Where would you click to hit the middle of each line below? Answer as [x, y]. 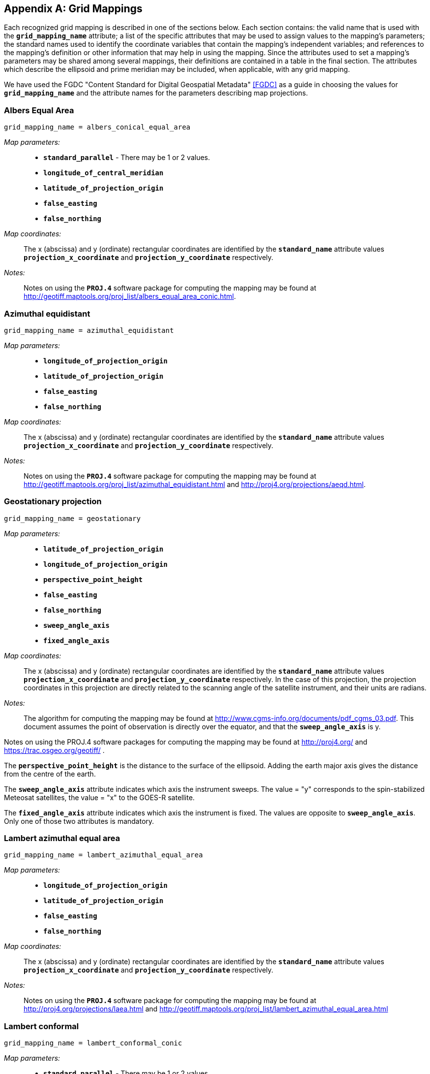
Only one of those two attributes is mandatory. [79, 821]
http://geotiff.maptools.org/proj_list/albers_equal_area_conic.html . [130, 296]
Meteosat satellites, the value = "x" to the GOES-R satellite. [100, 797]
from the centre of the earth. [50, 774]
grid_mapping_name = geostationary [72, 518]
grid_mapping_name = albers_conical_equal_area [97, 127]
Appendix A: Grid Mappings [73, 9]
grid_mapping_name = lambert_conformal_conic [93, 1043]
